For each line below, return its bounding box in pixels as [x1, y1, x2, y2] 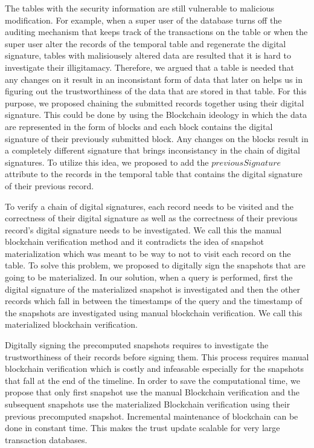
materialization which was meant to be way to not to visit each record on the [5, 247, 291, 259]
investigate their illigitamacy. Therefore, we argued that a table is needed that [5, 60, 295, 73]
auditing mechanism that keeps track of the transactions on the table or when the [5, 25, 308, 38]
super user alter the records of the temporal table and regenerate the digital [5, 37, 286, 50]
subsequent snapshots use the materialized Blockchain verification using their [5, 398, 290, 410]
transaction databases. [5, 433, 88, 446]
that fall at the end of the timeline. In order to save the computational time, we [5, 374, 300, 386]
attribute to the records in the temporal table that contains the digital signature [5, 167, 303, 180]
